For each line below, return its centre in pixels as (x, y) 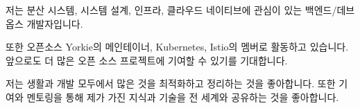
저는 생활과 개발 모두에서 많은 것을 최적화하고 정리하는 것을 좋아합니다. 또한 (171, 83)
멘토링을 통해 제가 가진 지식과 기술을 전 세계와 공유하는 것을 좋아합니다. (183, 97)
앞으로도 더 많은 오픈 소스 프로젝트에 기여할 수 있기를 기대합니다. (147, 60)
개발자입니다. (55, 23)
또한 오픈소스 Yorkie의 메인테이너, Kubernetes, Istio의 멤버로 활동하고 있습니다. (177, 47)
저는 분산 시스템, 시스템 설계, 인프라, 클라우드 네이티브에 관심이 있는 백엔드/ (171, 10)
